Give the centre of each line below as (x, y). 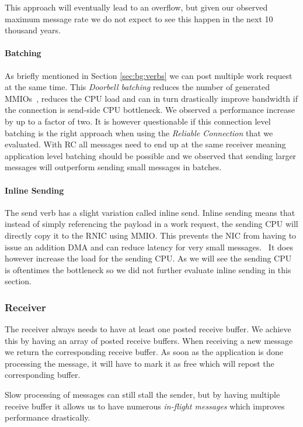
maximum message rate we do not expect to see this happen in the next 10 (139, 18)
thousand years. (33, 30)
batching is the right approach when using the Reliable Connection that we (139, 132)
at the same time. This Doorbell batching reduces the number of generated (137, 87)
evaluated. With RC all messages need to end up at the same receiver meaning (145, 144)
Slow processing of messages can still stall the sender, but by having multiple (142, 395)
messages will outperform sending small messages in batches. (113, 167)
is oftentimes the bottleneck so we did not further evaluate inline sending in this (148, 269)
